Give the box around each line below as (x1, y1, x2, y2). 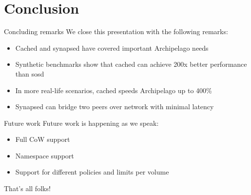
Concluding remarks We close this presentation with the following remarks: (4, 26, 228, 37)
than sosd (15, 68, 44, 78)
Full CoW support (15, 134, 70, 144)
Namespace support (15, 150, 74, 160)
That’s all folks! (4, 183, 51, 194)
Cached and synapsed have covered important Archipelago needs (15, 42, 209, 53)
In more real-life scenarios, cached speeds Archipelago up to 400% (15, 85, 212, 95)
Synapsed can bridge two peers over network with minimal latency (15, 101, 214, 112)
